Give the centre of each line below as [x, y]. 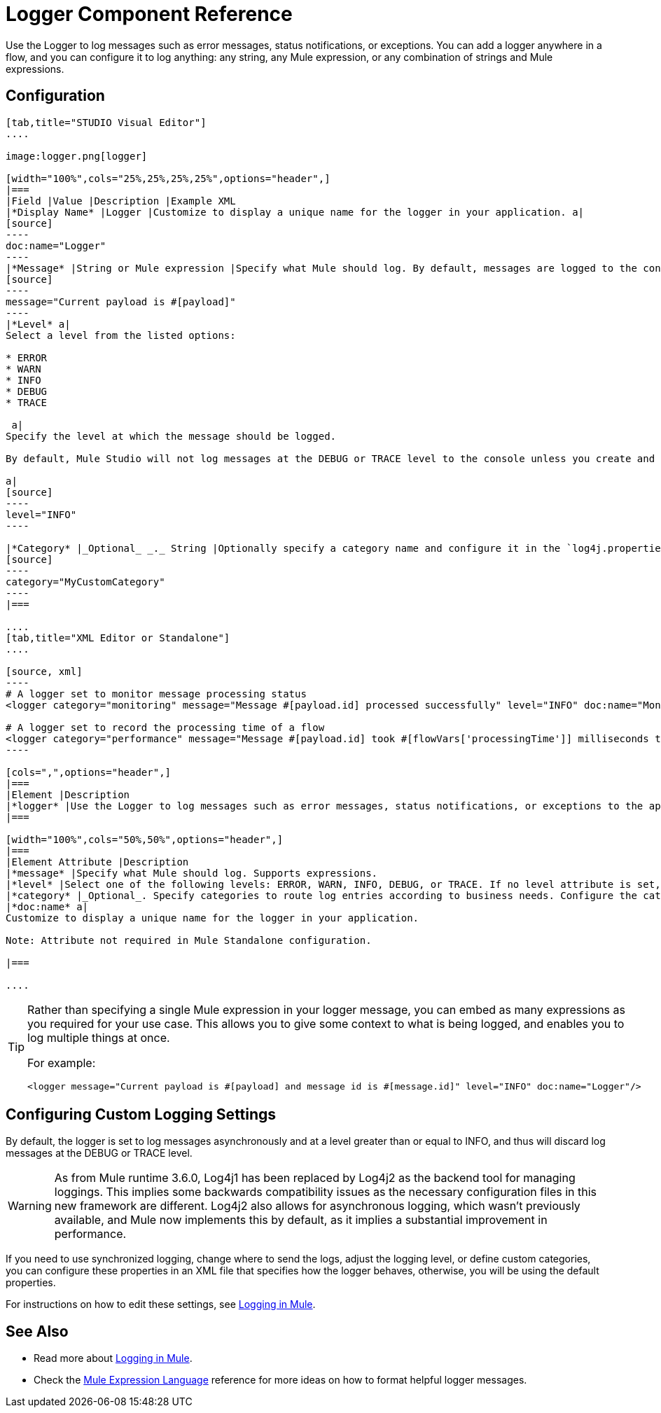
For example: [62, 1063]
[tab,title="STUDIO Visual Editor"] [106, 122]
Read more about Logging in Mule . [113, 1358]
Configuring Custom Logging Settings [141, 1115]
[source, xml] [44, 671]
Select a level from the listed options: [121, 335]
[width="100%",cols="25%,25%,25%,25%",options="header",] [168, 178]
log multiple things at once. [99, 1037]
